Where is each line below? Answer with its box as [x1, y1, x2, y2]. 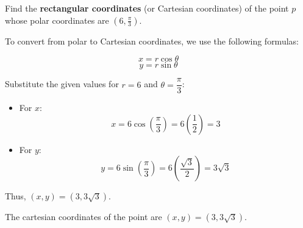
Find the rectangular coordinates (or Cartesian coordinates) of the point [5, 2, 289, 14]
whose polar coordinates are [5, 13, 109, 26]
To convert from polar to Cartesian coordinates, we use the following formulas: [5, 34, 299, 47]
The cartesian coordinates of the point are [5, 210, 162, 223]
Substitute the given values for [5, 77, 119, 90]
